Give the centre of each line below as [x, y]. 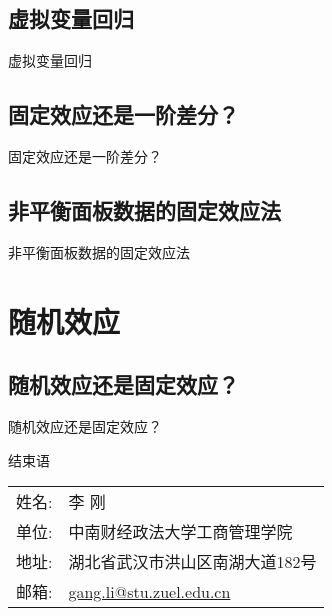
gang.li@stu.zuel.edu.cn [149, 591]
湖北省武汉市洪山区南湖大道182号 [192, 562]
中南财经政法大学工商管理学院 [180, 532]
